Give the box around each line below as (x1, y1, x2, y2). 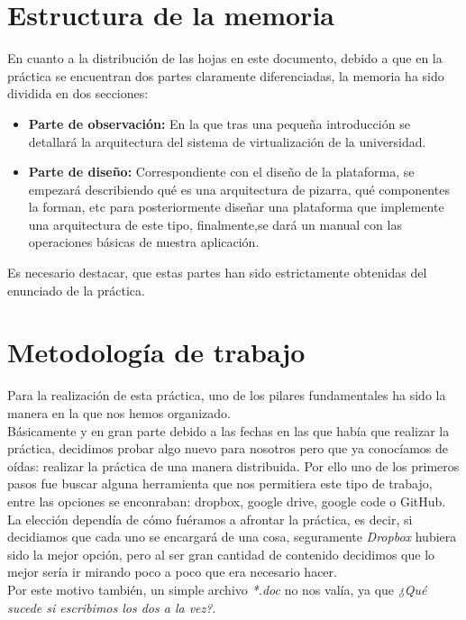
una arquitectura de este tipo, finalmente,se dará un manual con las (28, 214, 402, 233)
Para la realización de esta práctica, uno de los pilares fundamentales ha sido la (7, 386, 446, 405)
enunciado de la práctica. (7, 280, 145, 299)
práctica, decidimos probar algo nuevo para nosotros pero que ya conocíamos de (7, 439, 448, 458)
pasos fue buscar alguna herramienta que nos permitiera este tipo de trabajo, (7, 474, 433, 493)
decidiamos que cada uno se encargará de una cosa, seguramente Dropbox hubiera (7, 527, 457, 546)
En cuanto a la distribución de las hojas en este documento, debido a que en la (7, 49, 443, 68)
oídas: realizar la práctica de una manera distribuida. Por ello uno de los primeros (7, 456, 460, 475)
